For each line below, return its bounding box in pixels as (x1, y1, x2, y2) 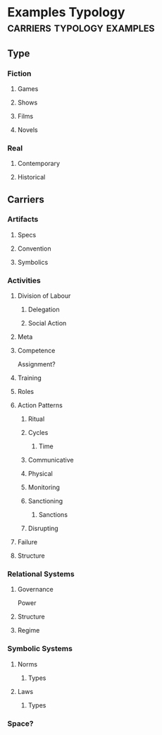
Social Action (27, 319, 67, 328)
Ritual (27, 414, 45, 424)
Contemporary (17, 160, 61, 168)
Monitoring (27, 483, 60, 491)
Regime (17, 626, 40, 635)
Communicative (27, 456, 74, 465)
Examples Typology (7, 4, 125, 20)
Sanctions (38, 510, 68, 519)
